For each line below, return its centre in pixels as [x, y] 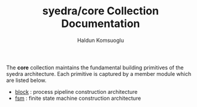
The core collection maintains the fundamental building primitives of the [95, 68]
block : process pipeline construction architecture [76, 91]
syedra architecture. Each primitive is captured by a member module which [99, 74]
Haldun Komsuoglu [101, 40]
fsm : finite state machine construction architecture [78, 98]
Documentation [101, 24]
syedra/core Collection [101, 11]
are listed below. [26, 80]
